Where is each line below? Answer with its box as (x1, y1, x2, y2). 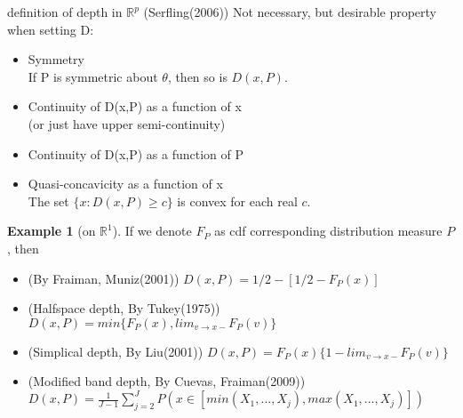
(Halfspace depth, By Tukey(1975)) (28, 299, 220, 318)
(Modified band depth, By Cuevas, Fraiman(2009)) (28, 372, 306, 390)
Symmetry (28, 50, 84, 68)
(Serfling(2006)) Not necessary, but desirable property (143, 3, 437, 20)
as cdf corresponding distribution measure (214, 221, 443, 240)
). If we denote (112, 221, 192, 240)
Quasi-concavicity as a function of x (28, 174, 223, 193)
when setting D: (7, 20, 94, 38)
